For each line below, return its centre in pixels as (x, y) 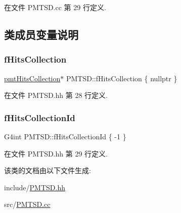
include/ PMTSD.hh (35, 187)
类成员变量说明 (41, 34)
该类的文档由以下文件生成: (48, 170)
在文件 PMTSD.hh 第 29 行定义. (56, 153)
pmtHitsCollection (32, 78)
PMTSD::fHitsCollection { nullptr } (122, 78)
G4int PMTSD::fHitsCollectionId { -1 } (65, 136)
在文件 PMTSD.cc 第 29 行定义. (55, 7)
